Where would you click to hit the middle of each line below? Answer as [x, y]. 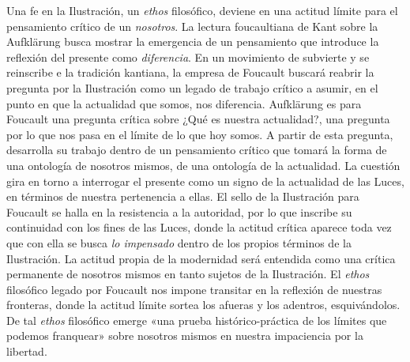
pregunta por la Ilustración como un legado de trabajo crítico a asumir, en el [192, 87]
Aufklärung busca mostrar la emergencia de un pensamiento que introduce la [193, 41]
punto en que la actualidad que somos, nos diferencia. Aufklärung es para [184, 103]
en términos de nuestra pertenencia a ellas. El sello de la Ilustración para [183, 196]
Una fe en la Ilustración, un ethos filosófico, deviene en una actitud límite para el [202, 10]
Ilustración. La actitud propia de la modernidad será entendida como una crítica [201, 258]
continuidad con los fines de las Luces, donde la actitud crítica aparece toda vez [199, 227]
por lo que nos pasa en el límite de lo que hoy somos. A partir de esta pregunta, [200, 134]
